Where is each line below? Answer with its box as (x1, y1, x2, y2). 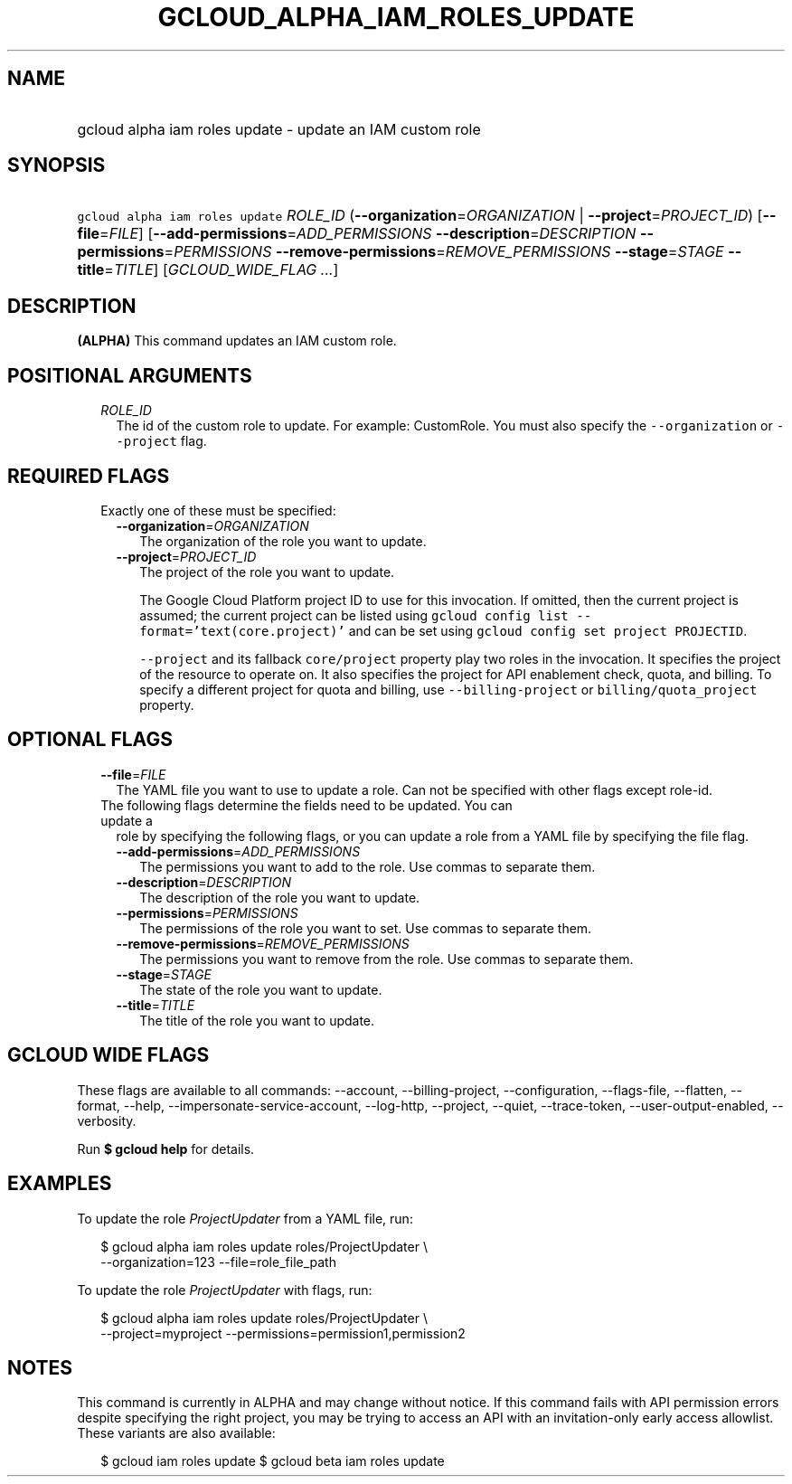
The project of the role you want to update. (139, 563, 395, 580)
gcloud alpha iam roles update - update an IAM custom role (77, 119, 481, 138)
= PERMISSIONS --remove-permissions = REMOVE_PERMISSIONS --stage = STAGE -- (164, 242, 742, 261)
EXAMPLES (7, 1172, 112, 1196)
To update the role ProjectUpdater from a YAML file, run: (77, 1210, 413, 1226)
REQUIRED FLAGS (7, 464, 170, 487)
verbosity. (77, 1112, 137, 1129)
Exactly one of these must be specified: (100, 502, 336, 518)
